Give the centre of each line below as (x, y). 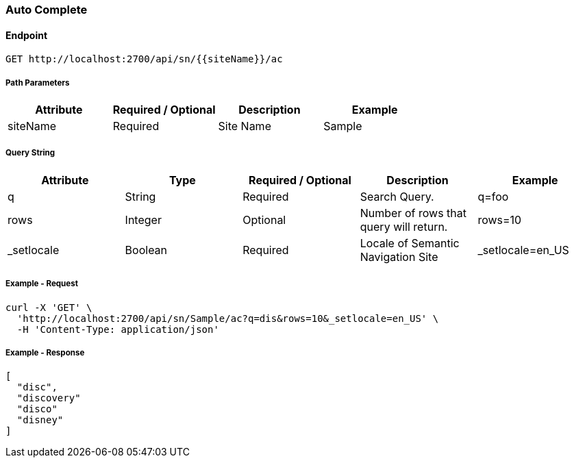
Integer (143, 220)
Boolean (146, 250)
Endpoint (27, 35)
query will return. (404, 226)
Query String (30, 153)
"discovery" (49, 398)
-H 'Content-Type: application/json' (118, 329)
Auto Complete (47, 10)
